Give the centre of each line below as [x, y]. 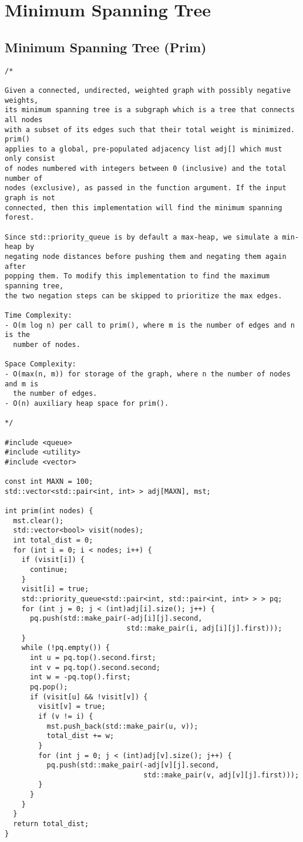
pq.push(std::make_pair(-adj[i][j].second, [116, 619]
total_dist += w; [80, 736]
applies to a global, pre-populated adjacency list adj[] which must [144, 149]
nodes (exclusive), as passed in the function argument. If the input [146, 188]
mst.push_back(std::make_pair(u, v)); [122, 726]
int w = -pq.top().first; [80, 677]
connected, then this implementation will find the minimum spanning [144, 208]
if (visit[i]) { [53, 560]
